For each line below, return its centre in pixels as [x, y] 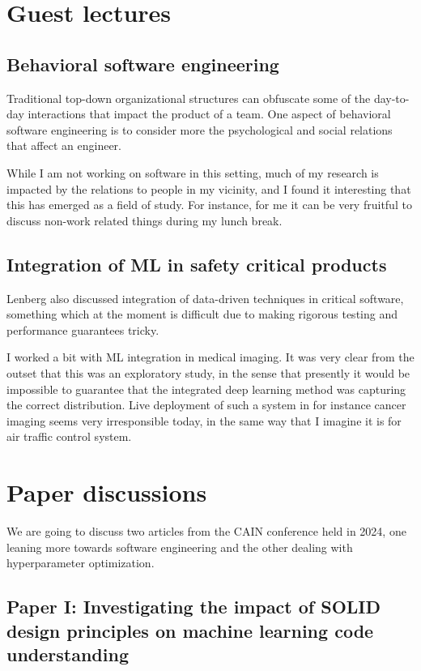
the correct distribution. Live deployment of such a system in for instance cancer [206, 405]
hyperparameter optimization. [81, 563]
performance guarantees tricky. [83, 329]
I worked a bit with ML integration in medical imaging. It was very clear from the [210, 357]
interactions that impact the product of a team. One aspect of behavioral [209, 114]
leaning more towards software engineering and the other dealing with [180, 547]
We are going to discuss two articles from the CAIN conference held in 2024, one [206, 531]
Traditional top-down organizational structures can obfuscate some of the [189, 98]
